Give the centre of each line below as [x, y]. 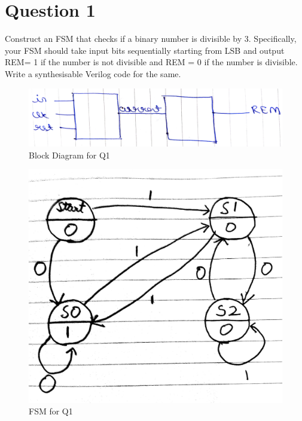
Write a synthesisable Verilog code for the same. [93, 73]
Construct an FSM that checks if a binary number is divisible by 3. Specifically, [151, 39]
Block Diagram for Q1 [69, 155]
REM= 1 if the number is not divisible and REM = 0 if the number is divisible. [151, 62]
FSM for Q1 [51, 411]
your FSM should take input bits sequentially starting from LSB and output [145, 50]
